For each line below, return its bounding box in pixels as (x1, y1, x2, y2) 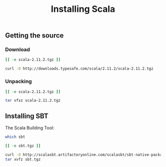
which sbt (5, 134, 26, 139)
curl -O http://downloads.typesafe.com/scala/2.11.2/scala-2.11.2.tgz (5, 66, 154, 71)
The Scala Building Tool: (5, 125, 54, 131)
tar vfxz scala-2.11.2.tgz (5, 98, 61, 103)
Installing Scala (51, 3, 115, 15)
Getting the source (5, 31, 64, 40)
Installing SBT (5, 112, 48, 120)
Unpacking (5, 78, 32, 85)
